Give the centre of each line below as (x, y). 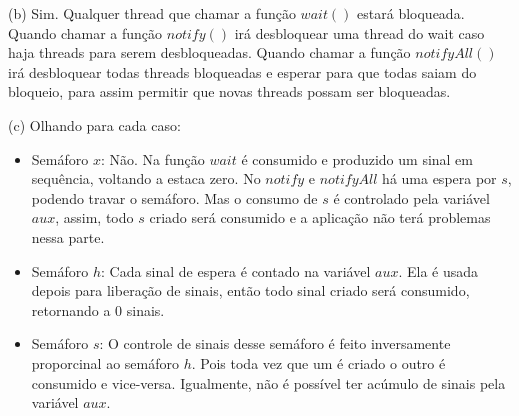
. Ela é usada (438, 270)
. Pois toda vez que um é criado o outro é (318, 362)
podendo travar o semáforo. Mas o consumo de (174, 197)
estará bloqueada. (411, 13)
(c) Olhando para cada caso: (94, 124)
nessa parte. (68, 236)
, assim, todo (94, 217)
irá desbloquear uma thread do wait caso (359, 32)
